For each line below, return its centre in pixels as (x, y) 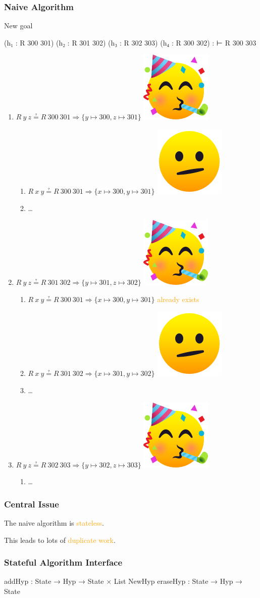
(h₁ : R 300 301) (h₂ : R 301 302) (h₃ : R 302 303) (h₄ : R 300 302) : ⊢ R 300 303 (130, 42)
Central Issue (32, 504)
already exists (178, 299)
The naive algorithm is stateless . (54, 522)
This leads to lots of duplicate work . (60, 540)
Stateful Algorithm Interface (63, 562)
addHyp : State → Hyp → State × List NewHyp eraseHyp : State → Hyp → (123, 581)
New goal (18, 26)
